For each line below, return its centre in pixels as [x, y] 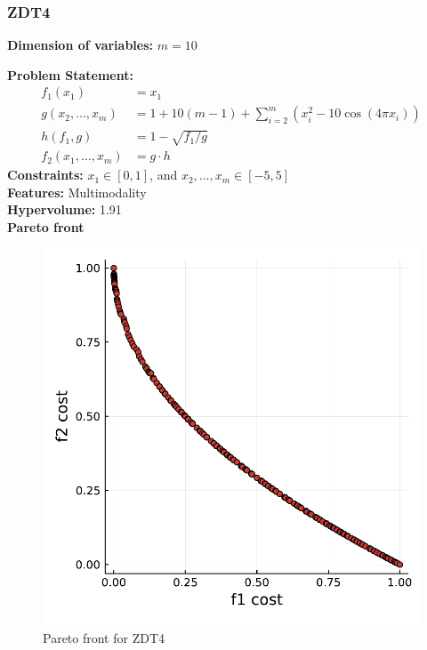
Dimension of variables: [81, 45]
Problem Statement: [70, 74]
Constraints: [45, 175]
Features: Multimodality [77, 192]
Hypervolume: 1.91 [64, 209]
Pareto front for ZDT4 [104, 638]
